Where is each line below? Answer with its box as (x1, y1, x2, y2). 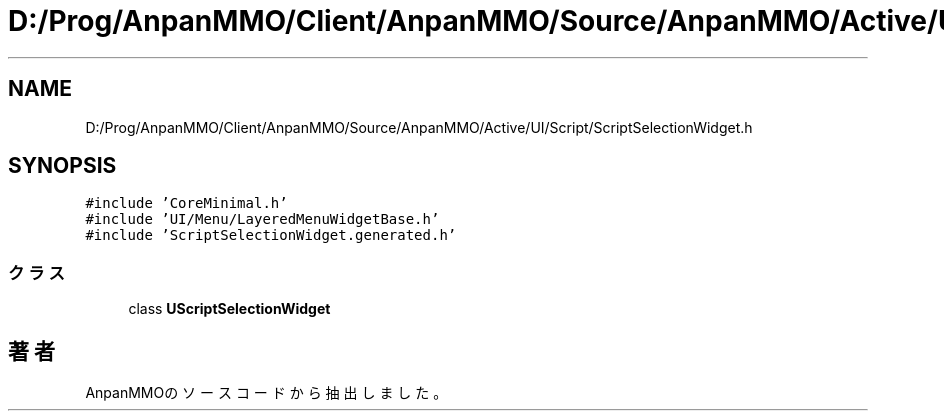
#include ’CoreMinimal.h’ (85, 195, 288, 212)
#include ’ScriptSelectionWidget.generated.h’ (85, 227, 457, 244)
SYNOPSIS (8, 153, 117, 179)
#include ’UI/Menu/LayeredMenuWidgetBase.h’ (85, 211, 440, 228)
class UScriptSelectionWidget (128, 300, 331, 318)
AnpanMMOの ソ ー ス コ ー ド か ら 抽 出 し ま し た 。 (85, 384, 448, 402)
